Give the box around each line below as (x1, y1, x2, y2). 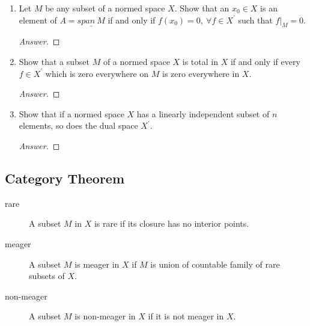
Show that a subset (19, 55, 90, 67)
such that (238, 13, 273, 26)
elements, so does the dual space (19, 119, 138, 132)
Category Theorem (5, 168, 125, 187)
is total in (182, 55, 218, 67)
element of (19, 13, 57, 26)
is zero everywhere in (162, 67, 240, 79)
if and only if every (230, 55, 300, 67)
